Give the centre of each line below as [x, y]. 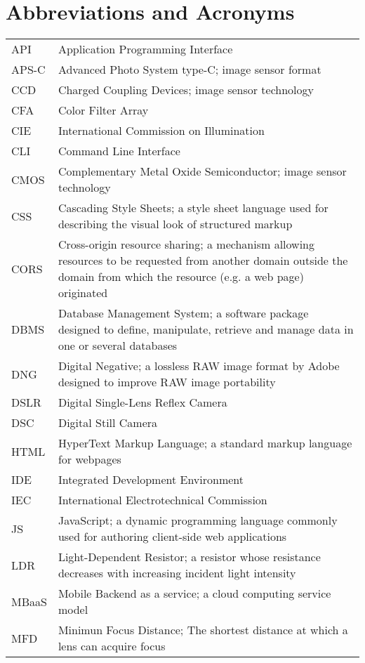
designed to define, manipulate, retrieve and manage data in [206, 329]
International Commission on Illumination [161, 131]
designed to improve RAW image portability [167, 382]
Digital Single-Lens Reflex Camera [142, 402]
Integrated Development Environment [151, 480]
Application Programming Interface [145, 49]
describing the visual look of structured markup [175, 224]
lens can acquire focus [112, 646]
